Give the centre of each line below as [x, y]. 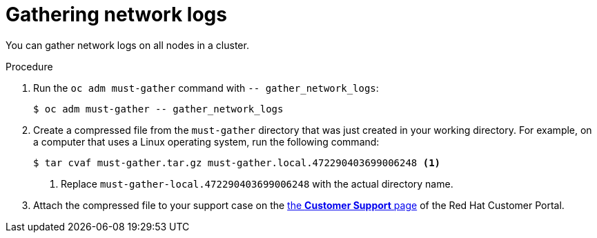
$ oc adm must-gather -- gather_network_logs [158, 109]
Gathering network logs [116, 14]
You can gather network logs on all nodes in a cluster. [127, 45]
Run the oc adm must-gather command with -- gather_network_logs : [206, 88]
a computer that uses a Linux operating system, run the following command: [206, 141]
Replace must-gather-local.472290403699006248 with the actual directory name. [257, 184]
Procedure [29, 66]
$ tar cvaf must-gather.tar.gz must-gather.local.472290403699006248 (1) [237, 162]
